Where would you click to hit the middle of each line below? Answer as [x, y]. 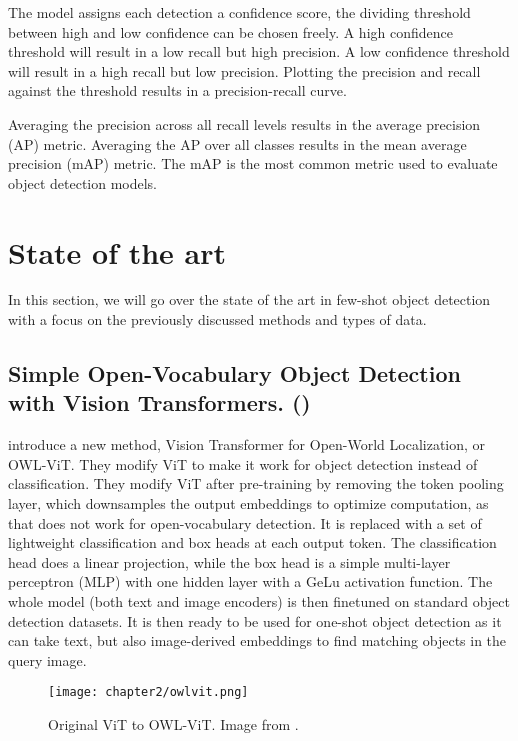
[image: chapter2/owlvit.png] [148, 692]
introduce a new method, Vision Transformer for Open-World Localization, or [247, 444]
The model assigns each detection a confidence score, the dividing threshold [239, 12]
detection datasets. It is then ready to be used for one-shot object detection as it [255, 620]
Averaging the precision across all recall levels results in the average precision [244, 123]
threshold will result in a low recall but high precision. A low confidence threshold [259, 51]
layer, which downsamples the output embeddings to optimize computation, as [248, 503]
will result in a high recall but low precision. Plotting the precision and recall [244, 70]
